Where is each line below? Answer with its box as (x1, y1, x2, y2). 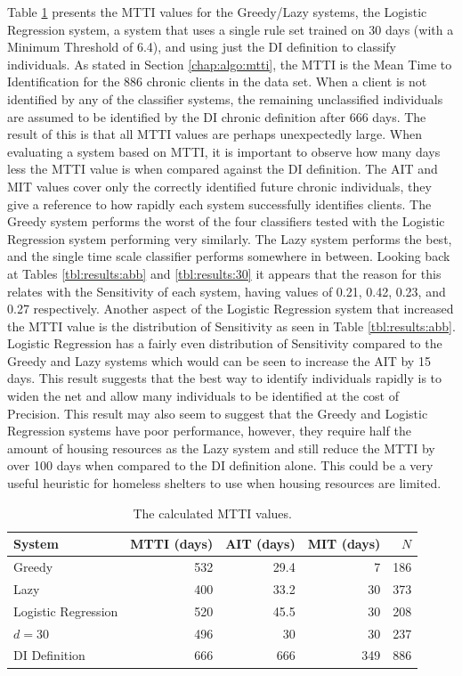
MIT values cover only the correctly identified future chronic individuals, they (7, 176, 432, 195)
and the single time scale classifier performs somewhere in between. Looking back (7, 247, 450, 265)
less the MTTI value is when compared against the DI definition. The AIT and (7, 159, 438, 178)
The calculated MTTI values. (133, 503, 292, 522)
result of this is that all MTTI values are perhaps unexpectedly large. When (7, 125, 423, 143)
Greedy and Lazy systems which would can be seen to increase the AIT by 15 (7, 351, 431, 370)
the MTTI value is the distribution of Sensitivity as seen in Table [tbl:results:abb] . (7, 316, 456, 335)
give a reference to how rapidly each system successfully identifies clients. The (7, 194, 432, 213)
